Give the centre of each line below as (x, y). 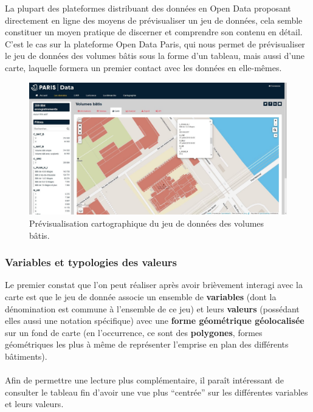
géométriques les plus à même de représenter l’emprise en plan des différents (147, 344)
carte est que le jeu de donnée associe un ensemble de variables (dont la (141, 296)
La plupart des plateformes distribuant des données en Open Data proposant (148, 8)
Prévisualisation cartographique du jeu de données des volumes (147, 223)
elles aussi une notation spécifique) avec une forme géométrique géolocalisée (155, 321)
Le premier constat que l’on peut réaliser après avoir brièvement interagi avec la (154, 285)
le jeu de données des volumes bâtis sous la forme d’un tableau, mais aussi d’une (155, 56)
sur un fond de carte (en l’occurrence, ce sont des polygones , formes (134, 332)
